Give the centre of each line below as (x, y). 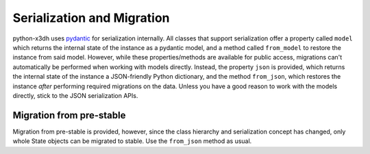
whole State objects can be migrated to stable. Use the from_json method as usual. (132, 141)
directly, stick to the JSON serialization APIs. (75, 95)
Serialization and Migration (91, 18)
